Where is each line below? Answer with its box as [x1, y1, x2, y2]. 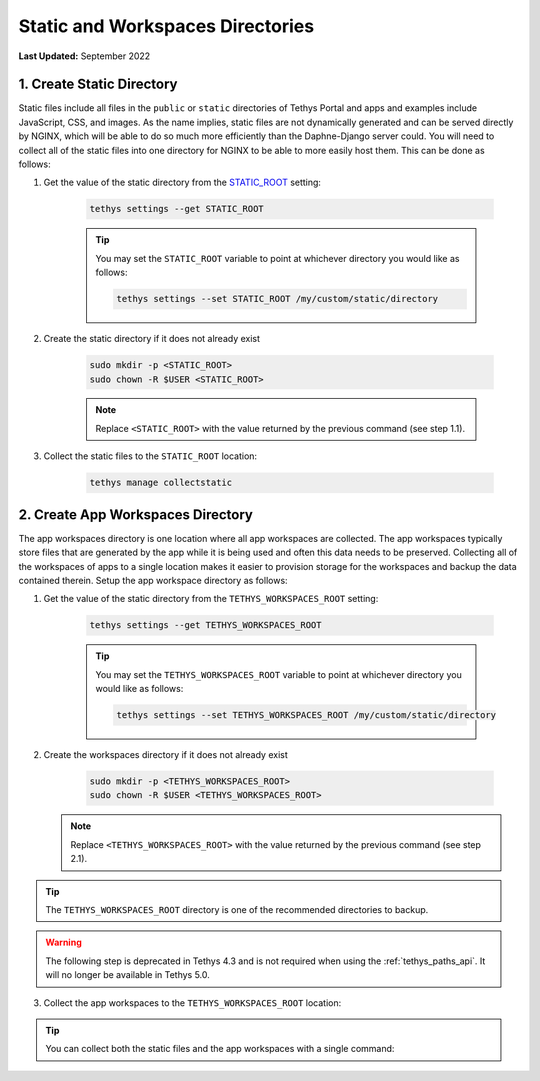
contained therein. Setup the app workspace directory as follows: [18, 574, 289, 586]
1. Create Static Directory [18, 76, 178, 93]
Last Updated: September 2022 [18, 50, 151, 62]
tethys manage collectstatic [89, 477, 233, 489]
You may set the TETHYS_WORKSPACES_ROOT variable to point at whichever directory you [95, 668, 462, 680]
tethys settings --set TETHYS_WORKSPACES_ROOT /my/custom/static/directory [116, 710, 497, 721]
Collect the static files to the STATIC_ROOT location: [43, 450, 258, 462]
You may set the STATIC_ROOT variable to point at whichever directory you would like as [95, 252, 460, 264]
